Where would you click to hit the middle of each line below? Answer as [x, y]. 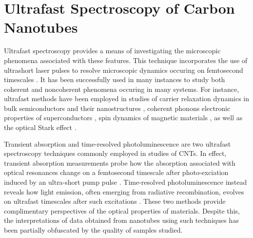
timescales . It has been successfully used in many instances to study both [115, 79]
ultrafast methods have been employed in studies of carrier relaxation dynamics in [127, 98]
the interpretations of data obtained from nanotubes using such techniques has [121, 220]
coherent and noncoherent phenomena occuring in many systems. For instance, [122, 89]
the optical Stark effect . [40, 127]
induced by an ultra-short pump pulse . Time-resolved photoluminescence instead [126, 182]
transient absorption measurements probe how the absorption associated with [120, 162]
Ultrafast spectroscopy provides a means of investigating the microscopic [112, 51]
